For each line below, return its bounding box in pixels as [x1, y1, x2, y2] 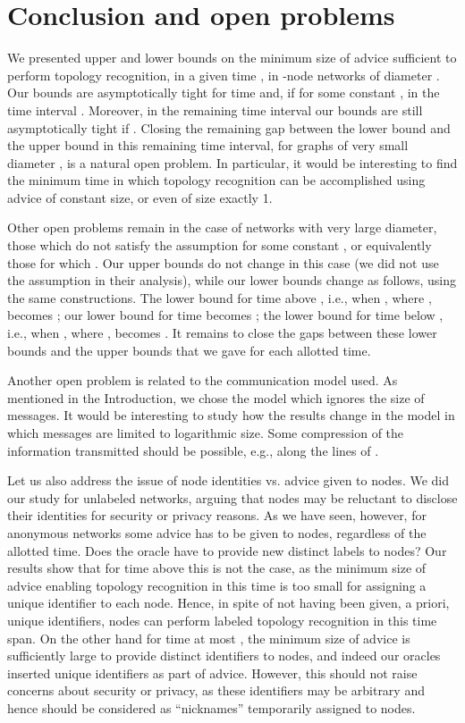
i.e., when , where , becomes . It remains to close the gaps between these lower [7, 324, 437, 342]
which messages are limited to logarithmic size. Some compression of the [7, 424, 404, 441]
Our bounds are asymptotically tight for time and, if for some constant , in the [7, 83, 440, 102]
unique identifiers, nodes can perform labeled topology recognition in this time [7, 610, 437, 629]
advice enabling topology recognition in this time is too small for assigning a [7, 576, 427, 594]
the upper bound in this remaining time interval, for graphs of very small [7, 136, 409, 155]
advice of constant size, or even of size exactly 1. [7, 188, 273, 206]
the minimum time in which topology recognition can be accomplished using [7, 171, 426, 189]
